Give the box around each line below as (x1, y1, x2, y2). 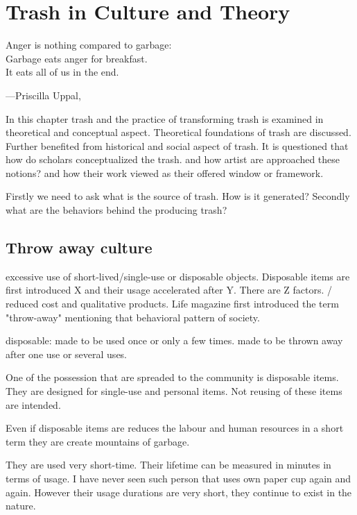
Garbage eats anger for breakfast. (6, 51, 148, 65)
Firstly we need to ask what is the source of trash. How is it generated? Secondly (6, 189, 350, 203)
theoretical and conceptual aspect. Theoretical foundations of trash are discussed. (6, 125, 351, 140)
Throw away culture (6, 237, 153, 258)
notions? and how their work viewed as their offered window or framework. (6, 165, 324, 180)
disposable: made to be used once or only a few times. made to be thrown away (6, 333, 343, 348)
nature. (6, 498, 36, 513)
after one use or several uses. (6, 346, 127, 361)
